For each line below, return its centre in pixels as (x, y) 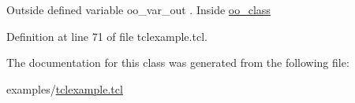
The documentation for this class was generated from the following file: (178, 63)
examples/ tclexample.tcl (65, 88)
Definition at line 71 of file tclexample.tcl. (107, 36)
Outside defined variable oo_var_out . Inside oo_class (138, 9)
